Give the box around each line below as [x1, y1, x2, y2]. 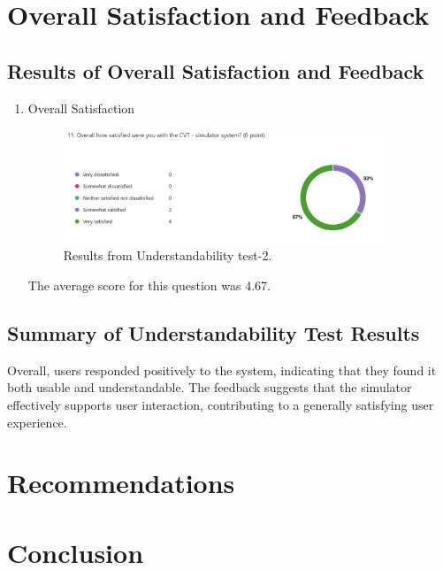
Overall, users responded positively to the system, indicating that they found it [7, 360, 437, 379]
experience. [7, 412, 67, 431]
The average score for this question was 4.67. [27, 276, 271, 295]
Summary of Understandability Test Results [7, 320, 420, 347]
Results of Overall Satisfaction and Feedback [7, 57, 424, 84]
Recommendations [7, 465, 235, 501]
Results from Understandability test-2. [63, 246, 272, 265]
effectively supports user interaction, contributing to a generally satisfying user [7, 396, 434, 414]
